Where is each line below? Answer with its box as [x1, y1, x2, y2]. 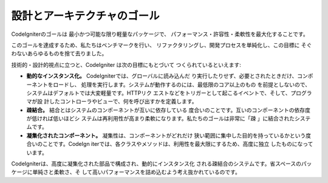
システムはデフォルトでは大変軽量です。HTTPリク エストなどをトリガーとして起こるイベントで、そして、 [26, 89, 291, 97]
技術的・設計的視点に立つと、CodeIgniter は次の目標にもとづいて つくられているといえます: [11, 61, 241, 68]
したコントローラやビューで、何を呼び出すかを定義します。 [49, 98, 197, 105]
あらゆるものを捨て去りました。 [27, 50, 108, 57]
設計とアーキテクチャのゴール [11, 9, 160, 22]
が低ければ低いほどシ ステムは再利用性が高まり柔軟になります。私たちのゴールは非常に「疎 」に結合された [26, 115, 295, 122]
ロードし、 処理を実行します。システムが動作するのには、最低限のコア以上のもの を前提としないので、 [52, 81, 311, 88]
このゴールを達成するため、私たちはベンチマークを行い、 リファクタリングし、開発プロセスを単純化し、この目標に [11, 41, 300, 49]
